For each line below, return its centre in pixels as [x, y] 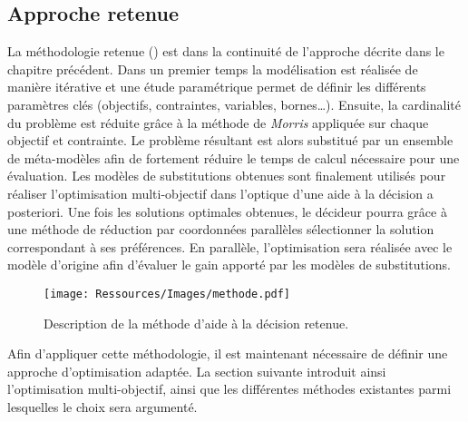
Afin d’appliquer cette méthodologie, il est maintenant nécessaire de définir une [228, 353]
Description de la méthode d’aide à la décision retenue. [196, 323]
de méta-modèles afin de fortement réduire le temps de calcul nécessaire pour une [234, 157]
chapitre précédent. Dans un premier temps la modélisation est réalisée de [213, 69]
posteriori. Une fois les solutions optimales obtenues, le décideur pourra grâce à [227, 211]
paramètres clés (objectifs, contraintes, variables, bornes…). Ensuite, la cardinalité [234, 104]
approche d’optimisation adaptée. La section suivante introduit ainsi [197, 371]
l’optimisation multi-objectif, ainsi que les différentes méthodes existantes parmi [229, 389]
